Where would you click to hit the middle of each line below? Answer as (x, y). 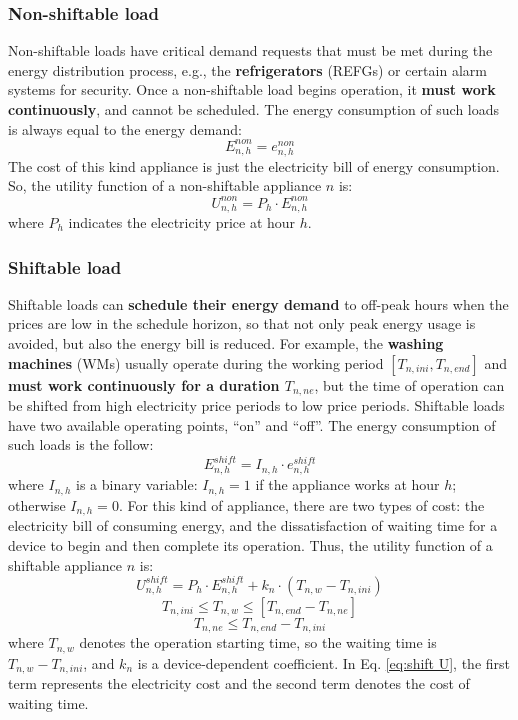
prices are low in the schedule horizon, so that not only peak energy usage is (242, 323)
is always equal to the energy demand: (125, 128)
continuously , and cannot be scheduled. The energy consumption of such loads (254, 109)
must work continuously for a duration (144, 384)
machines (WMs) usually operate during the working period (196, 362)
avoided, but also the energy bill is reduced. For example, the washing (226, 342)
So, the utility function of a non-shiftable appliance (165, 185)
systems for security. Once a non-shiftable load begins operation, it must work (252, 89)
